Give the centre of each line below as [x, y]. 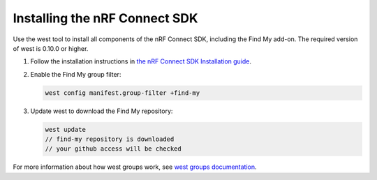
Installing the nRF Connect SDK [105, 18]
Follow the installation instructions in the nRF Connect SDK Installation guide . [141, 61]
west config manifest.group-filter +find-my [123, 93]
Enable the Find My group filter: [76, 74]
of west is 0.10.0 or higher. [51, 48]
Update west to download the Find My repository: [102, 111]
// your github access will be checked [113, 149]
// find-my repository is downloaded [110, 139]
